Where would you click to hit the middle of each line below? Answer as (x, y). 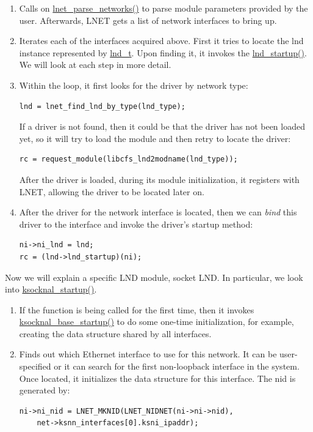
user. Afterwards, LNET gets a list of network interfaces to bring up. (148, 20)
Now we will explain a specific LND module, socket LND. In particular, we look (154, 277)
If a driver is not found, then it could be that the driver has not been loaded (162, 126)
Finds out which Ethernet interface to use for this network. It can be (148, 354)
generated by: (45, 390)
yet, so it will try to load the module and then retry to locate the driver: (155, 138)
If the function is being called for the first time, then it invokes (137, 309)
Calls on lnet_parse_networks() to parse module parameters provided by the (164, 8)
